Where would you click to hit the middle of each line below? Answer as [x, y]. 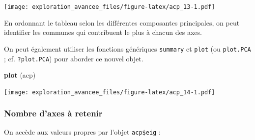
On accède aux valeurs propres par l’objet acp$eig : [82, 131]
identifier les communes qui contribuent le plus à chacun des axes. [103, 32]
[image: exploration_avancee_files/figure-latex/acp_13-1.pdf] [110, 7]
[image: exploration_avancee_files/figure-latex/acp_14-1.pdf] [110, 92]
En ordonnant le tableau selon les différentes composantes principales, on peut [122, 22]
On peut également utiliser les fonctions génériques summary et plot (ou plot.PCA [127, 48]
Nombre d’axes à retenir [53, 113]
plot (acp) [20, 75]
